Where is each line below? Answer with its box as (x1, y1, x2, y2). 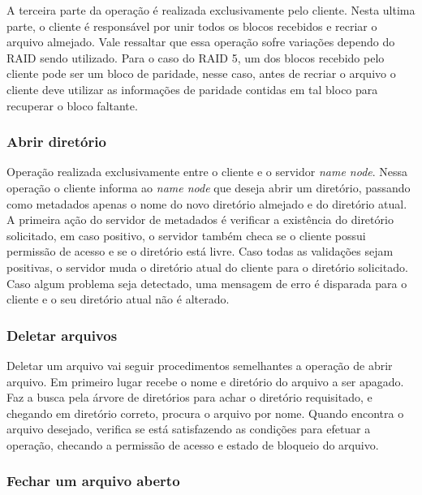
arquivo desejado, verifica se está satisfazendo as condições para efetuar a (6, 420, 371, 437)
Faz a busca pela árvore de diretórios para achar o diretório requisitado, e (6, 389, 372, 406)
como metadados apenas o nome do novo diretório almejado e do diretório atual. (6, 195, 407, 212)
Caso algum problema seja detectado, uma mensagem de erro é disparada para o (6, 274, 407, 291)
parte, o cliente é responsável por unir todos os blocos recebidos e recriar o (6, 17, 377, 34)
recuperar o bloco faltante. (6, 97, 138, 114)
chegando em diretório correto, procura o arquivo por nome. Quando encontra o (6, 404, 404, 421)
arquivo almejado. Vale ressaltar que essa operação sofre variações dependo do (6, 33, 395, 50)
